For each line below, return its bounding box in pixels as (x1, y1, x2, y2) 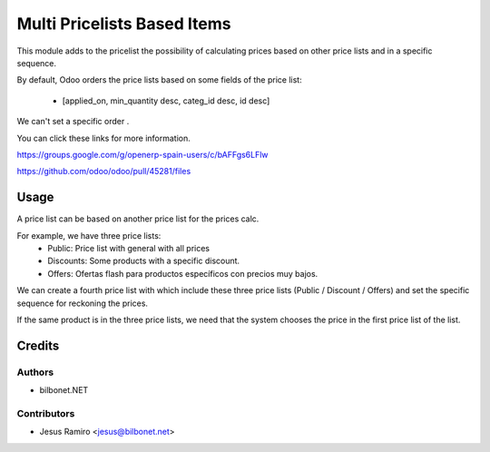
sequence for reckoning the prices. (16, 298, 149, 309)
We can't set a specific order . (16, 116, 130, 127)
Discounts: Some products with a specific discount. (47, 255, 240, 267)
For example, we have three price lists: (16, 230, 162, 241)
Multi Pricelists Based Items (16, 14, 231, 34)
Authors (16, 366, 54, 378)
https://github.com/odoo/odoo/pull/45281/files (16, 166, 191, 177)
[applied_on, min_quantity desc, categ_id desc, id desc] (62, 95, 270, 106)
